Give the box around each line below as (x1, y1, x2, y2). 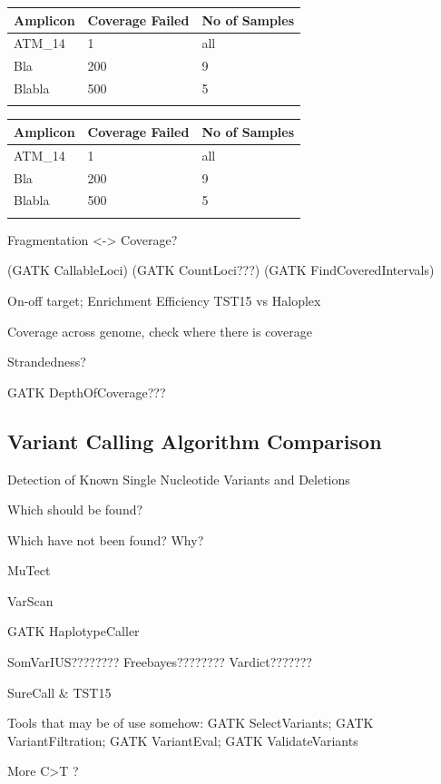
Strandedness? (7, 352, 86, 371)
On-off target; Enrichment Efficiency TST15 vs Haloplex (7, 290, 321, 309)
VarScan (7, 591, 54, 610)
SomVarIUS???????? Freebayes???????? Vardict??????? (7, 652, 312, 671)
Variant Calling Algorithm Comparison (7, 426, 382, 455)
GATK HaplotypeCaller (7, 622, 140, 641)
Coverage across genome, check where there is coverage (7, 321, 312, 340)
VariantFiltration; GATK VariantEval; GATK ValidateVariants (7, 730, 358, 750)
